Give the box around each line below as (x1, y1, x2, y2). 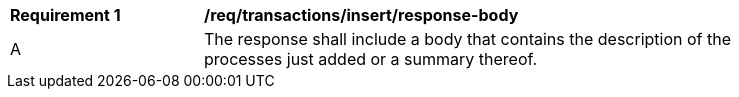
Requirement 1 (10, 5, 121, 25)
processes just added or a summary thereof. (204, 49, 538, 69)
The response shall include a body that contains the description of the (204, 29, 732, 49)
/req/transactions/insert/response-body (204, 5, 519, 25)
